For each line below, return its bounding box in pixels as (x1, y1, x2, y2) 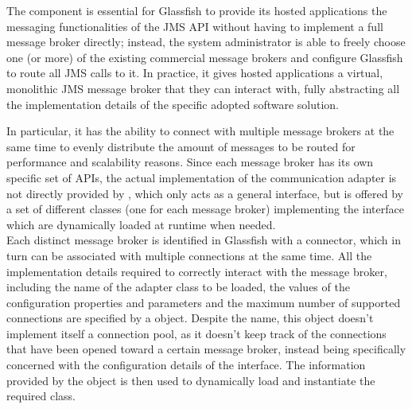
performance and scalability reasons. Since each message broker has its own (6, 154, 374, 170)
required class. (6, 388, 76, 404)
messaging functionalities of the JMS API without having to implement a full (6, 18, 383, 34)
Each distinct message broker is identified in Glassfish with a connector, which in (6, 232, 401, 248)
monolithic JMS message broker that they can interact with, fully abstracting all (6, 80, 400, 96)
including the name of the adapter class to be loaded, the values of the (6, 279, 350, 295)
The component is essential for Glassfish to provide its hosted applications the (6, 2, 387, 18)
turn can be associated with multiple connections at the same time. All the (6, 247, 372, 263)
